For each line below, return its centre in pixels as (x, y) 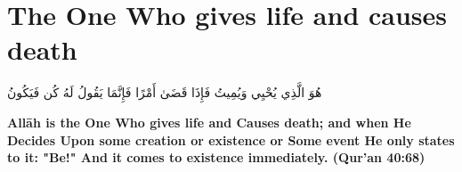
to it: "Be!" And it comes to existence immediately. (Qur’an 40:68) (216, 157)
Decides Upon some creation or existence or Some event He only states (231, 139)
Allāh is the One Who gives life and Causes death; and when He (209, 122)
